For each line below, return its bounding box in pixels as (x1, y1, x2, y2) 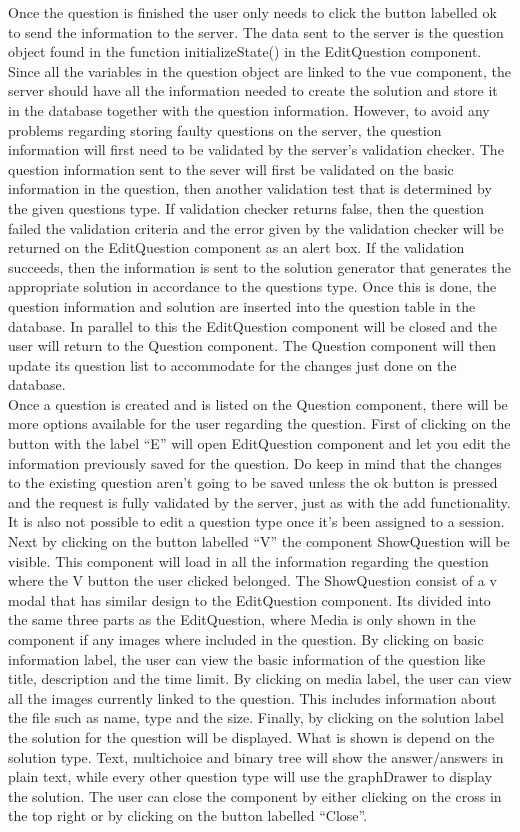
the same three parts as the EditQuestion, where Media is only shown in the (8, 609, 476, 630)
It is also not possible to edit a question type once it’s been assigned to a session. (8, 511, 505, 532)
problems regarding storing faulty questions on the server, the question (8, 119, 442, 140)
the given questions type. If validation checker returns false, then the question (8, 197, 485, 218)
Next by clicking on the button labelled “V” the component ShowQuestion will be (8, 531, 510, 552)
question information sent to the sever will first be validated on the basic (8, 158, 454, 179)
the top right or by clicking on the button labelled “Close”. (8, 805, 368, 826)
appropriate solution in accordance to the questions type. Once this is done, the (8, 276, 497, 297)
